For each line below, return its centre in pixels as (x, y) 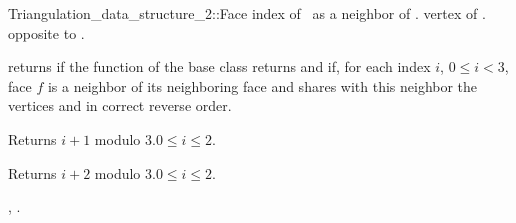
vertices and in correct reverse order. (120, 105)
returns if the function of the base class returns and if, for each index (219, 66)
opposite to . (46, 32)
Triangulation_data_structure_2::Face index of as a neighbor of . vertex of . (247, 13)
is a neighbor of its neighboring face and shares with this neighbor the (262, 85)
